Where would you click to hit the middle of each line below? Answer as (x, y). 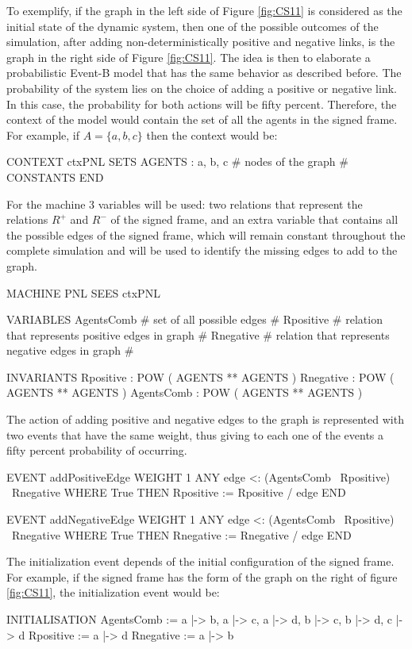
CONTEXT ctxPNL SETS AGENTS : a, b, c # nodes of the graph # (177, 161)
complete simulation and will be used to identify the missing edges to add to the (202, 250)
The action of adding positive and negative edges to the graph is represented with (205, 419)
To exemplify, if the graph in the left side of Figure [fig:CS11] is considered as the (204, 10)
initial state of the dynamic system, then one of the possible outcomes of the (193, 26)
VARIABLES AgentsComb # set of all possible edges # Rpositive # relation (194, 319)
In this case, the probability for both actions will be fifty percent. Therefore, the (202, 104)
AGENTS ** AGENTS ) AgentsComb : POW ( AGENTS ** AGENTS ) (185, 392)
